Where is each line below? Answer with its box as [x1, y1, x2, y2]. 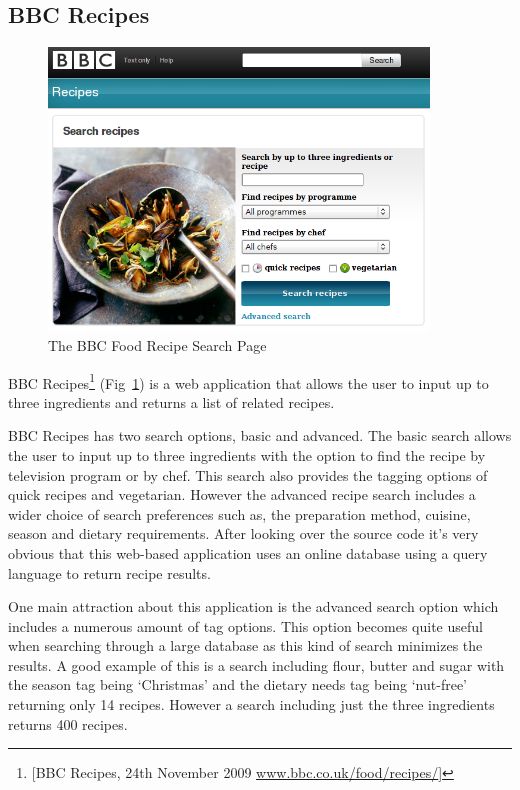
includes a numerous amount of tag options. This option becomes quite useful [8, 615, 483, 636]
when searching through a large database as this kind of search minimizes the [8, 635, 483, 656]
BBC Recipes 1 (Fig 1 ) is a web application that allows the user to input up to [8, 369, 489, 393]
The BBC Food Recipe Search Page [48, 334, 267, 355]
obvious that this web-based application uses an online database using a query [8, 542, 488, 563]
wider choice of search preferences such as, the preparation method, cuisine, [8, 503, 471, 524]
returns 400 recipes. [8, 713, 128, 734]
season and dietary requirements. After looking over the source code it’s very [8, 523, 479, 544]
